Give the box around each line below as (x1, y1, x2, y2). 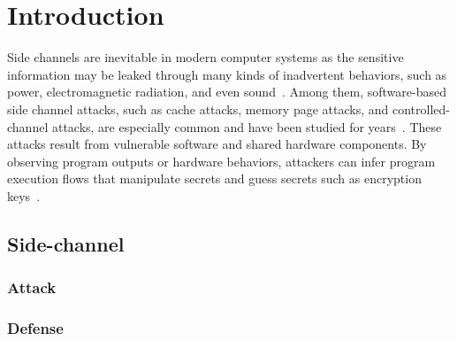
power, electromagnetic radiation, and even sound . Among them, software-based (7, 82, 446, 101)
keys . (7, 186, 41, 205)
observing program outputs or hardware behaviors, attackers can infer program (7, 151, 436, 170)
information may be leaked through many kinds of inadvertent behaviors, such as (7, 65, 447, 83)
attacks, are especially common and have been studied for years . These (51, 117, 442, 136)
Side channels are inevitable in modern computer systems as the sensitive (7, 48, 404, 66)
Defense (7, 317, 64, 339)
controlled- (392, 99, 450, 118)
